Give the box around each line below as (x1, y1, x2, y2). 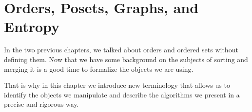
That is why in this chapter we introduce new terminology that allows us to (4, 80, 230, 90)
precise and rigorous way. (4, 99, 79, 109)
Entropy (4, 16, 60, 36)
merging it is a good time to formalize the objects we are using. (4, 64, 194, 74)
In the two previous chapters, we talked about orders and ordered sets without (4, 45, 238, 55)
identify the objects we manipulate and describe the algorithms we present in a (4, 89, 240, 99)
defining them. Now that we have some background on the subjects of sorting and (4, 54, 248, 64)
